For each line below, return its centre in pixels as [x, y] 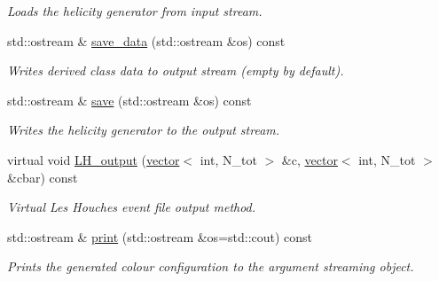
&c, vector [310, 159]
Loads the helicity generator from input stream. [135, 11]
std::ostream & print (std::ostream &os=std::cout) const [160, 236]
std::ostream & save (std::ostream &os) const [129, 100]
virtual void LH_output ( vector [94, 159]
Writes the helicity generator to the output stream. [144, 130]
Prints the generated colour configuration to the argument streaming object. [211, 266]
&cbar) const [43, 177]
